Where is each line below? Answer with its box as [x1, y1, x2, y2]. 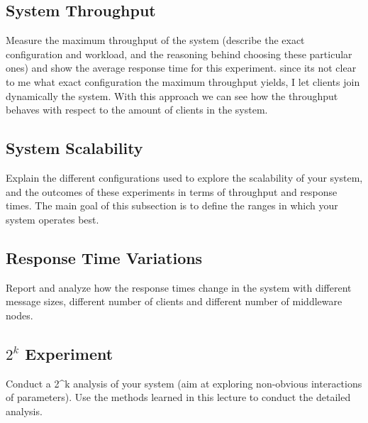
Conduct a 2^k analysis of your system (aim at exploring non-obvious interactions [6, 375, 362, 390]
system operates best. [6, 211, 99, 226]
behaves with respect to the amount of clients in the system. [6, 102, 268, 117]
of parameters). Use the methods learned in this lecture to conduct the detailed [6, 390, 351, 405]
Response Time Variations [6, 246, 203, 268]
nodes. [6, 307, 33, 322]
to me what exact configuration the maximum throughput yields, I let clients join [6, 74, 360, 89]
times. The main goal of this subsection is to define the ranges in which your [6, 198, 338, 213]
